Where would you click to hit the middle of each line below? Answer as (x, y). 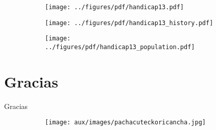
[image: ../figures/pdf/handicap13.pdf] (115, 7)
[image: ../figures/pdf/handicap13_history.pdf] (129, 23)
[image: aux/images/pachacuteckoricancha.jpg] (125, 123)
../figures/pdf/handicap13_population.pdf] (120, 47)
